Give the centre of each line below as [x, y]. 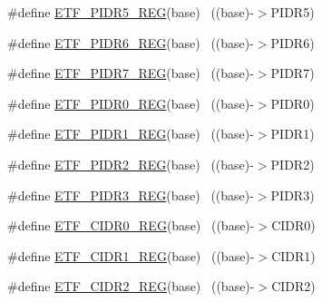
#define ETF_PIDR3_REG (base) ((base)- [131, 195]
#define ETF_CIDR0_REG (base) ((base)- [131, 225]
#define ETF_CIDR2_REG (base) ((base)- [131, 286]
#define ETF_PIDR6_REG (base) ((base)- [131, 42]
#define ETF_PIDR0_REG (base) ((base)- [131, 103]
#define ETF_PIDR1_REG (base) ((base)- [131, 134]
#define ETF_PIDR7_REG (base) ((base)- [131, 73]
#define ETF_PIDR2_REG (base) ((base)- [131, 164]
